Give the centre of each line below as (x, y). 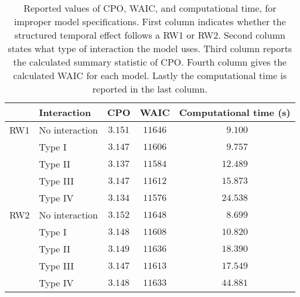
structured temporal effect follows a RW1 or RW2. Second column (150, 35)
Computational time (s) (235, 112)
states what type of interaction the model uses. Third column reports (150, 48)
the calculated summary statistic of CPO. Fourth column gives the (150, 62)
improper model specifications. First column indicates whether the (150, 21)
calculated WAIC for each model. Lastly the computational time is (150, 75)
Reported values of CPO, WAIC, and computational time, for (150, 8)
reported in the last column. (150, 89)
